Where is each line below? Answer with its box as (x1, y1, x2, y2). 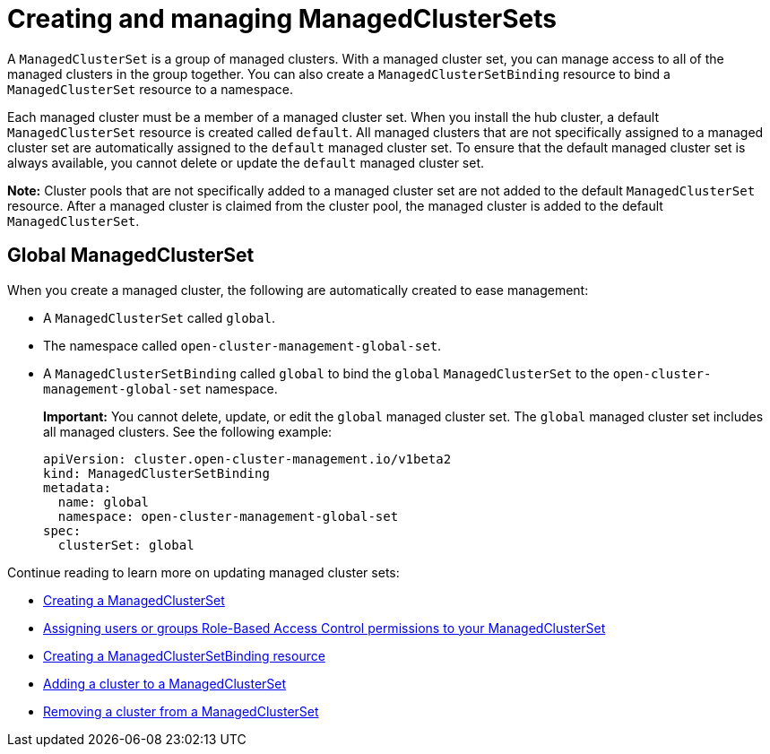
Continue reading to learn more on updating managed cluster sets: (7, 564, 400, 580)
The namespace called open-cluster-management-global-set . (43, 337, 442, 353)
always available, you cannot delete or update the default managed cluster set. (7, 154, 485, 170)
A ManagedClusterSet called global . (43, 309, 275, 325)
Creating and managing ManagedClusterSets (7, 4, 558, 34)
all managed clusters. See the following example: (43, 423, 333, 439)
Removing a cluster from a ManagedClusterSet (43, 703, 319, 719)
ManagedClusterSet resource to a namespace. (7, 81, 293, 97)
